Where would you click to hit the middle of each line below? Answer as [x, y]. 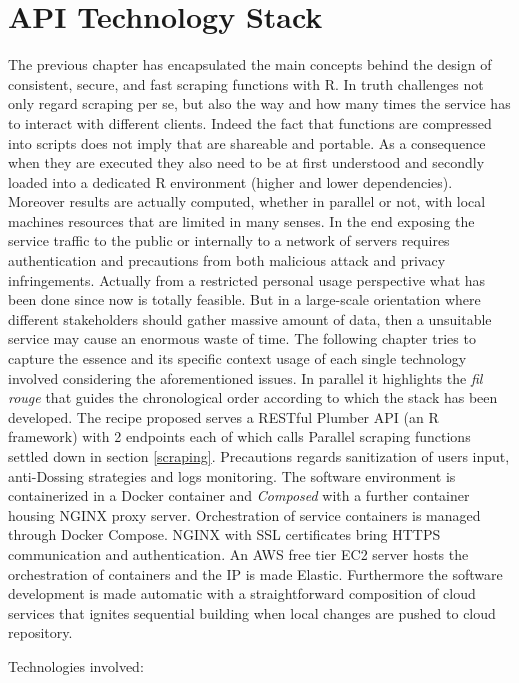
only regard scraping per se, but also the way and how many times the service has [259, 103]
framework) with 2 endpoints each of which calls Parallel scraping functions [239, 436]
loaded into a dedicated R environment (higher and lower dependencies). [230, 181]
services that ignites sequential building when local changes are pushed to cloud [252, 612]
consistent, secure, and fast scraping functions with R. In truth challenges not [246, 83]
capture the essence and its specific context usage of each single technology [237, 358]
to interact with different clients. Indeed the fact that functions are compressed [250, 122]
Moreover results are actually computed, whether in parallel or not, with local [247, 201]
